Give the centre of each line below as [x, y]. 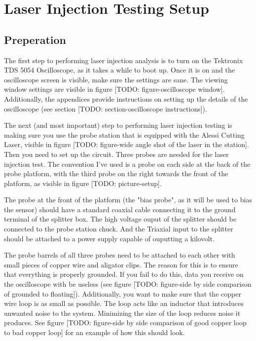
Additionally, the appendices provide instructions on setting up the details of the [126, 98]
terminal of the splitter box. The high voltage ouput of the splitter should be [120, 219]
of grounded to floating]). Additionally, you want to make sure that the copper [123, 293]
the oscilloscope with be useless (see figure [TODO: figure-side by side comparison [128, 284]
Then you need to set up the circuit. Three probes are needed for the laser [116, 154]
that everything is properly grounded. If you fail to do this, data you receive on [124, 274]
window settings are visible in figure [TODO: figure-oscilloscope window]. [114, 89]
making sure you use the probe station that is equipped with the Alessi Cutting [124, 134]
